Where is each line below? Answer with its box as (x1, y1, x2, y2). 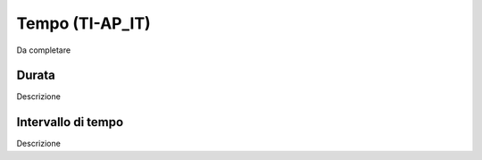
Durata (16, 68, 55, 83)
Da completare (16, 45, 71, 55)
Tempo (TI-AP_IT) (16, 13, 151, 33)
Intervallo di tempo (16, 114, 124, 130)
